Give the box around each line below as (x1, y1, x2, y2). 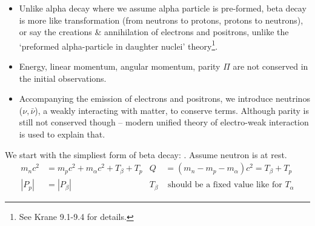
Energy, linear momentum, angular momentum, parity (19, 60, 220, 73)
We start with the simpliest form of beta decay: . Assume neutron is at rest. (5, 148, 287, 161)
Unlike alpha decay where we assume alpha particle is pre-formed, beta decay (19, 2, 307, 14)
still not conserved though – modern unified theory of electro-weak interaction (19, 116, 309, 128)
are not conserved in (233, 60, 308, 73)
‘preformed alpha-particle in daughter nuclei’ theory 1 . (19, 38, 218, 52)
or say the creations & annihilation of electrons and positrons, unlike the (19, 25, 289, 38)
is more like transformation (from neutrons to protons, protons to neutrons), (19, 13, 303, 26)
